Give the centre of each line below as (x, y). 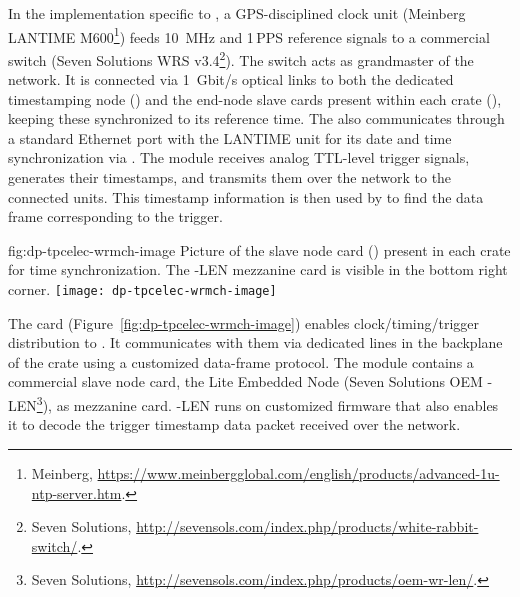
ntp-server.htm (76, 492)
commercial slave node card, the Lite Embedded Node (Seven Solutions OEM (245, 381)
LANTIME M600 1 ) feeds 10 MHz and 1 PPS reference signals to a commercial (249, 35)
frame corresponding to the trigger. (115, 216)
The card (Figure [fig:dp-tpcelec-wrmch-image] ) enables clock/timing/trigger (244, 322)
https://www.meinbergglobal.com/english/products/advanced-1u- (298, 472)
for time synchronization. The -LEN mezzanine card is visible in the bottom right (258, 269)
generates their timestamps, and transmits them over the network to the (230, 177)
